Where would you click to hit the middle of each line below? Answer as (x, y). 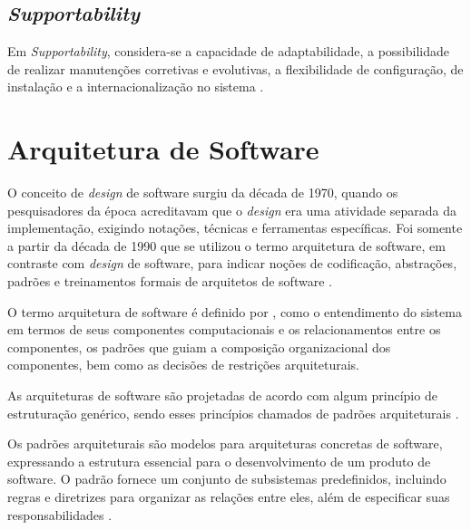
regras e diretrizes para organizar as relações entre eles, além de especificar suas (229, 497)
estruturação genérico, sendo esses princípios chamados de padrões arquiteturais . (233, 413)
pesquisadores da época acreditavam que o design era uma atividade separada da (232, 210)
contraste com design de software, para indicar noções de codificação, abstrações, (232, 263)
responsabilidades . (60, 514)
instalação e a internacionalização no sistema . (136, 87)
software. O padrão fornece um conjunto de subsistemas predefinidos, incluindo (227, 479)
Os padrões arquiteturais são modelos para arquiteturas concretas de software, (225, 443)
